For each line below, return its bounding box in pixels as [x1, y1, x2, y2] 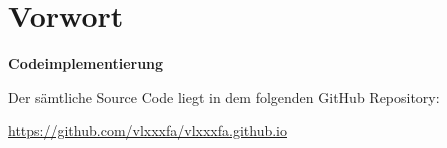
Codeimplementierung [8, 53, 164, 74]
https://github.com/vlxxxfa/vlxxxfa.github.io [8, 120, 288, 141]
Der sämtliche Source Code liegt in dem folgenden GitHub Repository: [8, 86, 440, 107]
